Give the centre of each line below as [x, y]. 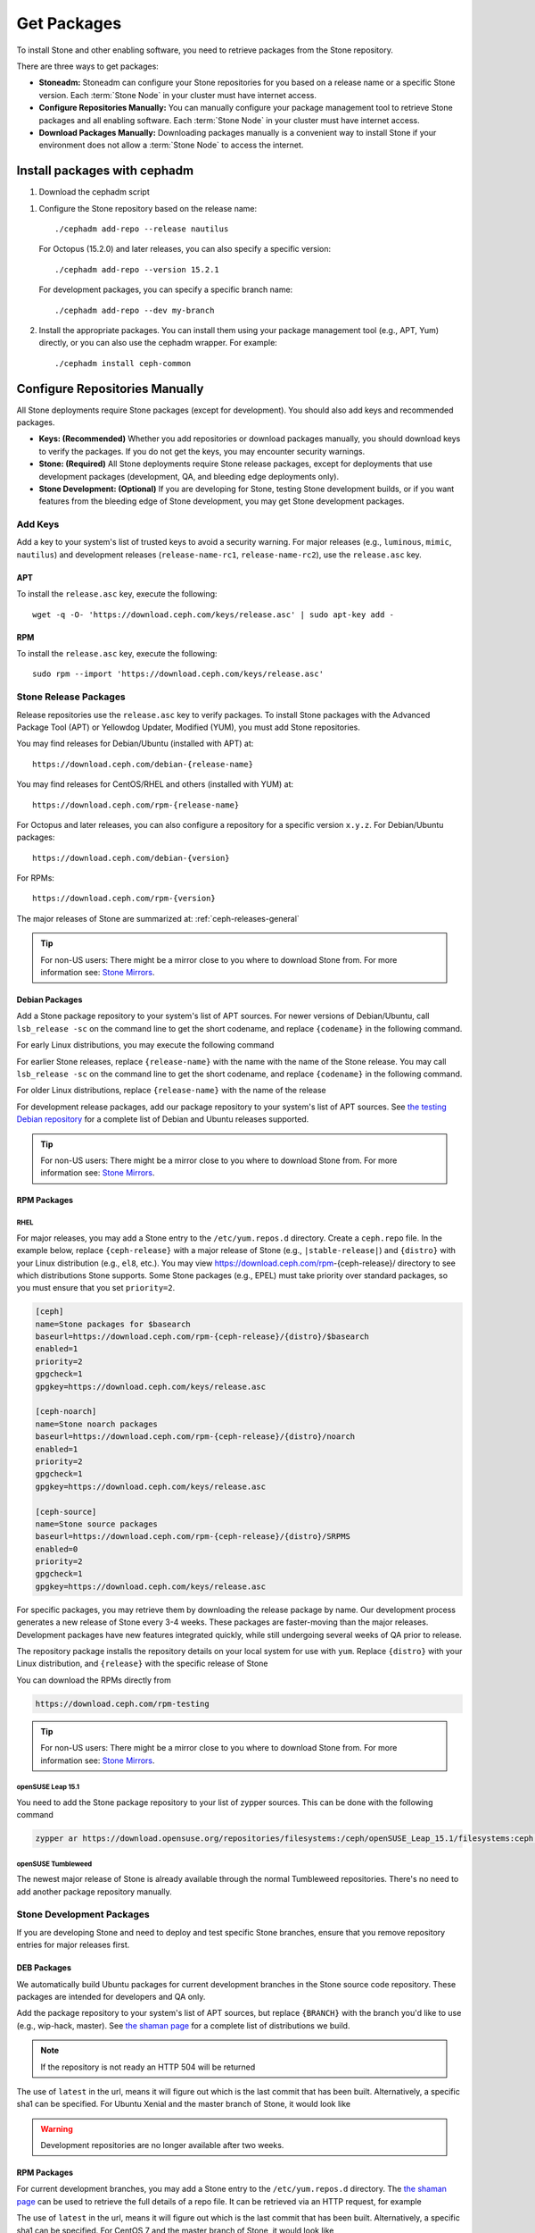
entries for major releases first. [73, 1945]
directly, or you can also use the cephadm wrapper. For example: [158, 343]
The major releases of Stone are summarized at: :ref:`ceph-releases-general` [158, 918]
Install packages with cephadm [105, 171]
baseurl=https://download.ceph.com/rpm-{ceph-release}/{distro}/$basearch [202, 1337]
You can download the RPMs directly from [94, 1680]
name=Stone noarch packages [96, 1424]
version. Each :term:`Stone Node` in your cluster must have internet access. [177, 95]
